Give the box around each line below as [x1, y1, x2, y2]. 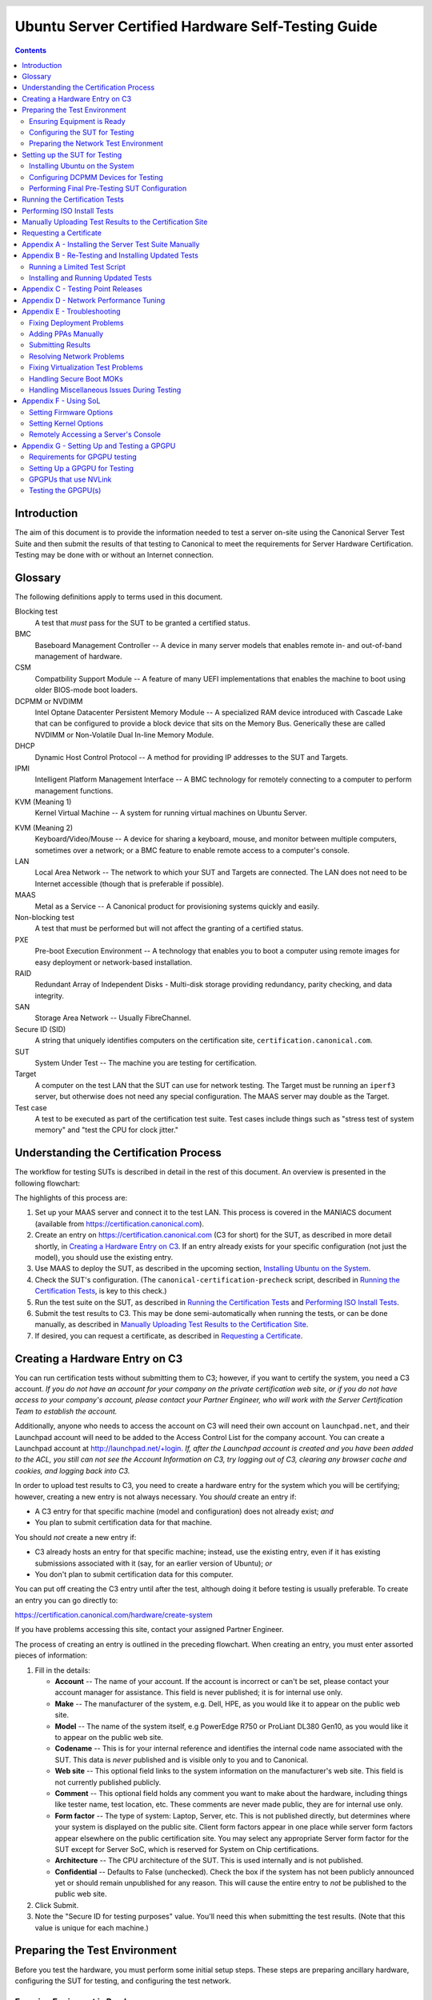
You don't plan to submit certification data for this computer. [34, 1569, 234, 1579]
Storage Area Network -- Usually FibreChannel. [34, 1013, 191, 1023]
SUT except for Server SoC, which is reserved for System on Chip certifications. [54, 1844, 319, 1854]
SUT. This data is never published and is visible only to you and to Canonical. [54, 1754, 309, 1764]
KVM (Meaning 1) [14, 797, 72, 807]
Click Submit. [34, 1900, 79, 1910]
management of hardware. [34, 651, 123, 661]
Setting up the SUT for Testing [22, 150, 122, 159]
